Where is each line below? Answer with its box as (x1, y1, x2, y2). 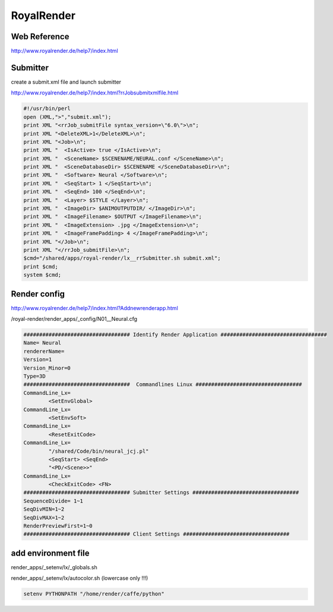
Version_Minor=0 (23, 364, 71, 371)
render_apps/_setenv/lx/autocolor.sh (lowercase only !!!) (11, 575, 148, 582)
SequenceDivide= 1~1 (23, 497, 83, 504)
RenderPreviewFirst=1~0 (23, 523, 93, 529)
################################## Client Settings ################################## (23, 531, 290, 538)
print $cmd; (23, 263, 59, 270)
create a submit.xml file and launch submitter (11, 78, 122, 86)
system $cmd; (23, 272, 62, 279)
